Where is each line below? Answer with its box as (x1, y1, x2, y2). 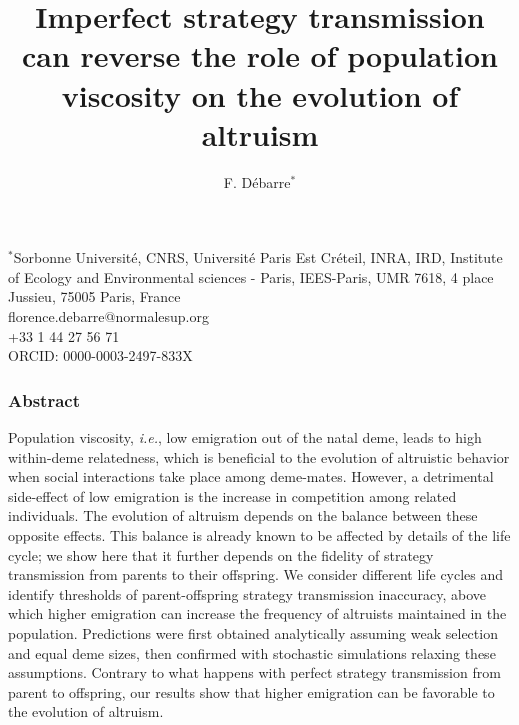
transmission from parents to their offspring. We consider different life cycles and (8, 564, 504, 585)
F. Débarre (223, 171, 291, 192)
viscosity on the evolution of (61, 74, 459, 115)
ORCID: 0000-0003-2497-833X (8, 345, 193, 366)
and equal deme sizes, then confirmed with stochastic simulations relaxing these (8, 642, 496, 663)
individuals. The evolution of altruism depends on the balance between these (8, 505, 478, 526)
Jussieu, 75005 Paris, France (8, 286, 181, 307)
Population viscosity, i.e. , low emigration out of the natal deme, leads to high (8, 427, 482, 448)
